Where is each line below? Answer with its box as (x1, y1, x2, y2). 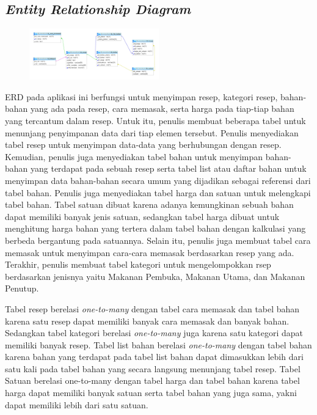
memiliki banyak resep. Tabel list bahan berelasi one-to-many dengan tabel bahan (5, 338, 312, 351)
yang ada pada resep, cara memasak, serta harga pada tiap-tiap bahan (31, 102, 294, 115)
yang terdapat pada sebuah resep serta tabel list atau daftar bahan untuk (31, 162, 307, 175)
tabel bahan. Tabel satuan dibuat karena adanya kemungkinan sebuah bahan (5, 198, 294, 211)
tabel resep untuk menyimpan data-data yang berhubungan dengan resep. (5, 138, 282, 151)
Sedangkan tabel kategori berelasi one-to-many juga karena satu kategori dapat (5, 326, 303, 339)
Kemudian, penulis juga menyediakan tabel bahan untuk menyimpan (5, 150, 263, 163)
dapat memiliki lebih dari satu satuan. (5, 398, 148, 411)
